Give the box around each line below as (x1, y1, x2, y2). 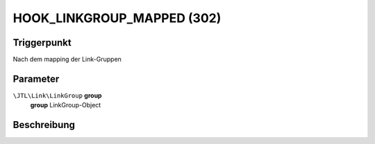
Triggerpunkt (12, 37, 72, 48)
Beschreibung (12, 119, 76, 131)
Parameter (12, 73, 60, 84)
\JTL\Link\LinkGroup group (12, 91, 102, 100)
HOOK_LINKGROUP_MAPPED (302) (12, 10, 222, 26)
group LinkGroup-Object (30, 101, 101, 109)
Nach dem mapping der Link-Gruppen (12, 55, 122, 64)
